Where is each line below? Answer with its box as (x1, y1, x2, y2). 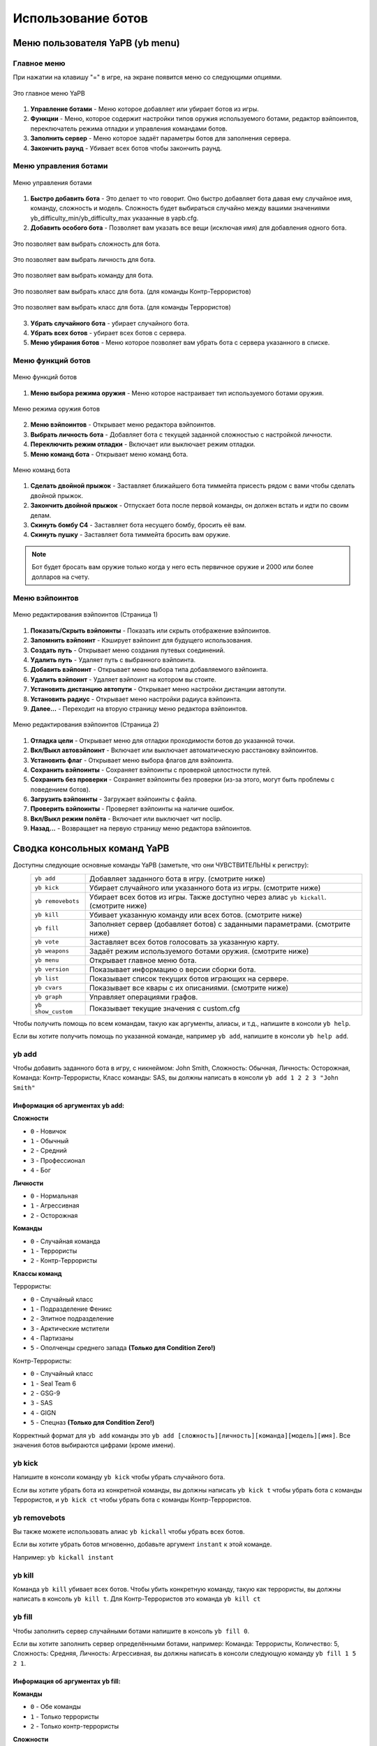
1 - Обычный (30, 1137, 69, 1145)
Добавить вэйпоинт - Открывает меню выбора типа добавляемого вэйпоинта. (30, 666, 268, 674)
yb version (34, 966, 70, 974)
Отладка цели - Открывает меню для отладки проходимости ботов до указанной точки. (30, 736, 295, 744)
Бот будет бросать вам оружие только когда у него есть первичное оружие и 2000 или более (31, 563, 314, 571)
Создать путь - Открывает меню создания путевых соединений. (30, 646, 226, 654)
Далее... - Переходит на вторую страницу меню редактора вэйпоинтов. (30, 704, 248, 712)
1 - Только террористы (30, 1712, 99, 1721)
